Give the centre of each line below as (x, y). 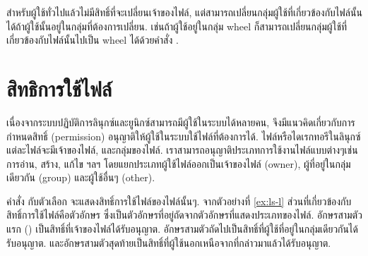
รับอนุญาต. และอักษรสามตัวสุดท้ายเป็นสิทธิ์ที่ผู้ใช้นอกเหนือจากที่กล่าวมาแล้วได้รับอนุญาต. (169, 242)
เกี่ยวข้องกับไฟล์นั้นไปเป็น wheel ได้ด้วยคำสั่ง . (93, 40)
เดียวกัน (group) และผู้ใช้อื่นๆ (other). (81, 177)
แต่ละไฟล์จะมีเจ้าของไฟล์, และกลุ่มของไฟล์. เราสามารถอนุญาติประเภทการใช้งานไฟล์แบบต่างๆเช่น (182, 150)
